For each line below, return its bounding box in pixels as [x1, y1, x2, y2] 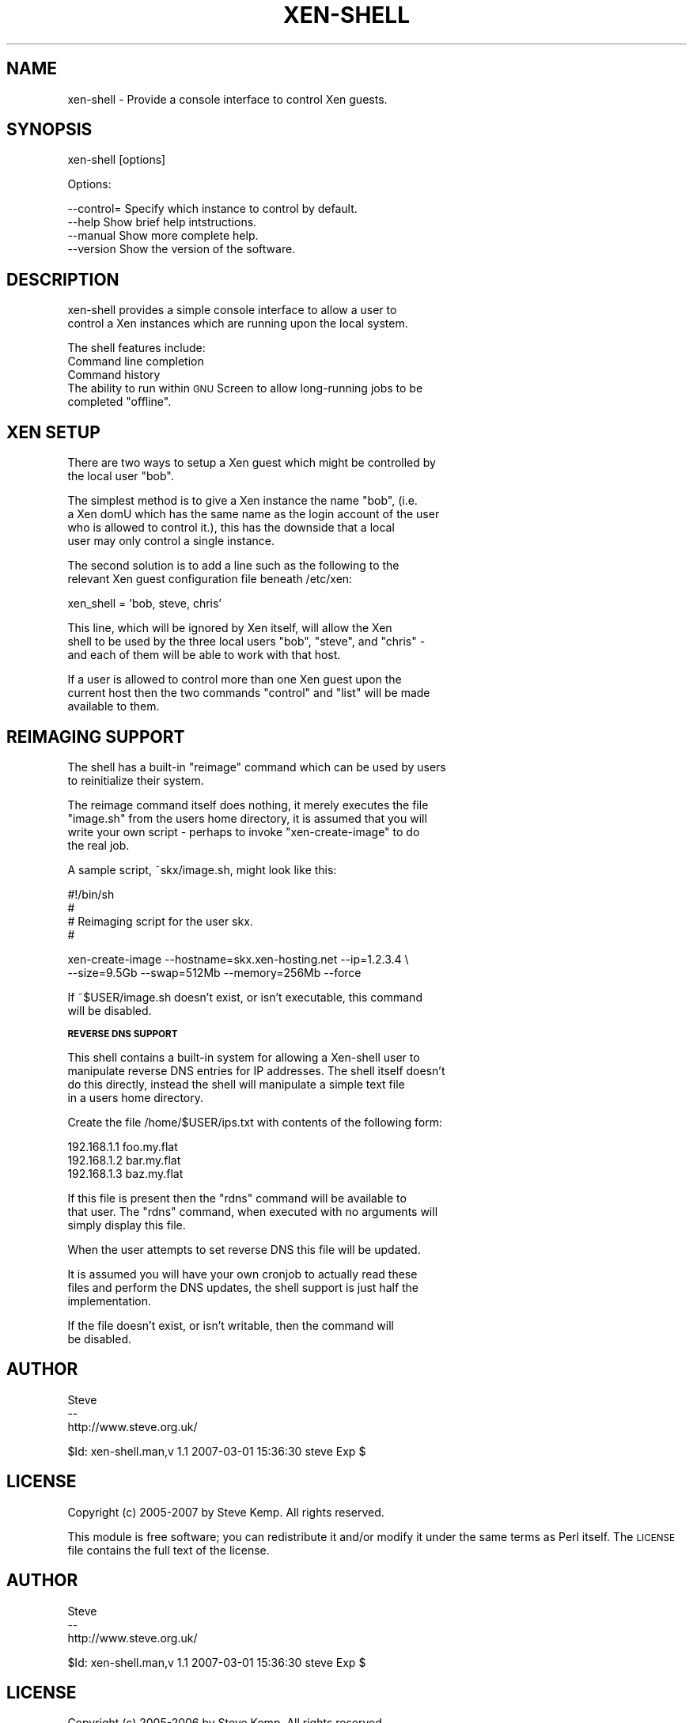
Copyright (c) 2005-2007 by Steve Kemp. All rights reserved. [67, 1505, 384, 1519]
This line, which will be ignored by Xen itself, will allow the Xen [67, 621, 392, 635]
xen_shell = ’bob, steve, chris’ [67, 596, 222, 611]
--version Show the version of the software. [67, 242, 296, 256]
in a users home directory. [67, 1090, 204, 1104]
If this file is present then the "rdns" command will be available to [67, 1191, 407, 1205]
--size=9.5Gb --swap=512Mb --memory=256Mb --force [67, 965, 362, 979]
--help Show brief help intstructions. [67, 215, 257, 229]
